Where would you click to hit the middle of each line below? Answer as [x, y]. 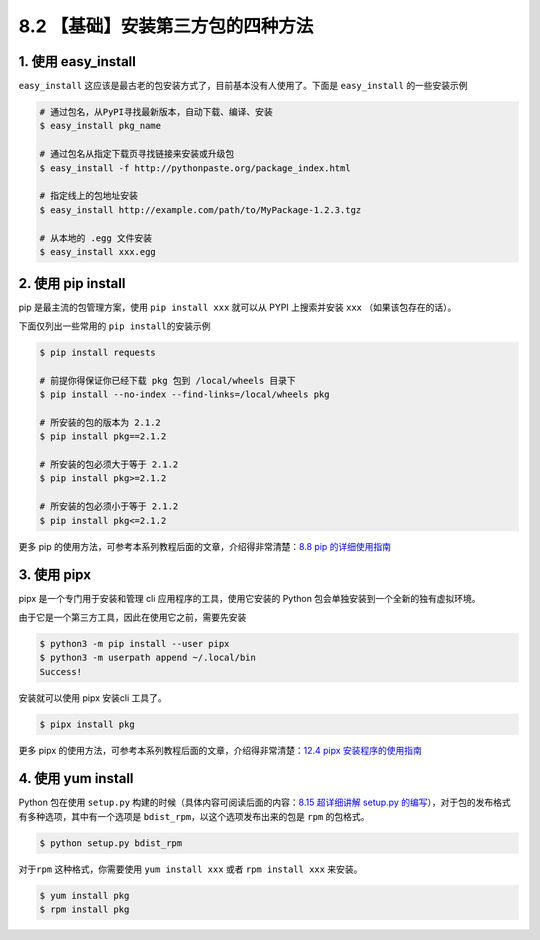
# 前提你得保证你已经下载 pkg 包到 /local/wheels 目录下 [168, 380]
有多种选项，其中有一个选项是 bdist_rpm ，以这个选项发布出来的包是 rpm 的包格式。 [194, 816]
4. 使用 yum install [76, 778]
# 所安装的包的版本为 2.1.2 [100, 422]
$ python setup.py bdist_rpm [111, 843]
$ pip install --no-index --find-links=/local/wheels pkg [184, 394]
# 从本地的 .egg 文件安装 [96, 238]
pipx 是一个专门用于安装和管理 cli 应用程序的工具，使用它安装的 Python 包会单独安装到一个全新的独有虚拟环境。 [249, 599]
